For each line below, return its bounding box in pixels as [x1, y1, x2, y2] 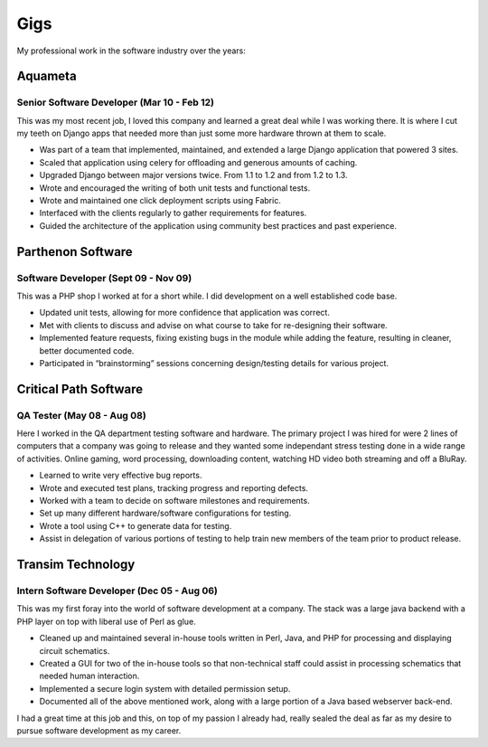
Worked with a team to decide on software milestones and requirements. [39, 496, 311, 506]
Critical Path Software [16, 381, 144, 397]
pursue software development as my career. [16, 724, 182, 736]
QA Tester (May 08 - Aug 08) [16, 409, 146, 421]
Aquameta [16, 69, 77, 84]
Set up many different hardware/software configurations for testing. [39, 507, 292, 519]
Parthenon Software [16, 244, 133, 260]
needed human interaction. [39, 670, 140, 682]
